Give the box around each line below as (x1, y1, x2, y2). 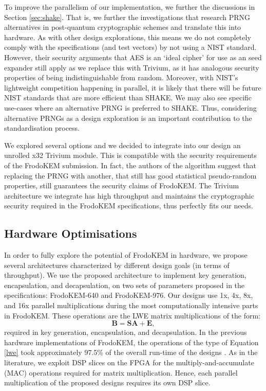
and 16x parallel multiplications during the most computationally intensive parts (4, 300, 258, 311)
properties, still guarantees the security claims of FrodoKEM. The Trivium (4, 180, 239, 191)
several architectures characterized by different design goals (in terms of (4, 259, 230, 270)
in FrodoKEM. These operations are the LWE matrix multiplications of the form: (4, 310, 261, 321)
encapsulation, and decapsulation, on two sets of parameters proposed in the (4, 279, 245, 290)
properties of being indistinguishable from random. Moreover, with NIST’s (4, 72, 238, 83)
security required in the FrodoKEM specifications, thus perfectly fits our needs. (4, 200, 253, 211)
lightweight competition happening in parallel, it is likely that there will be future (4, 82, 261, 93)
